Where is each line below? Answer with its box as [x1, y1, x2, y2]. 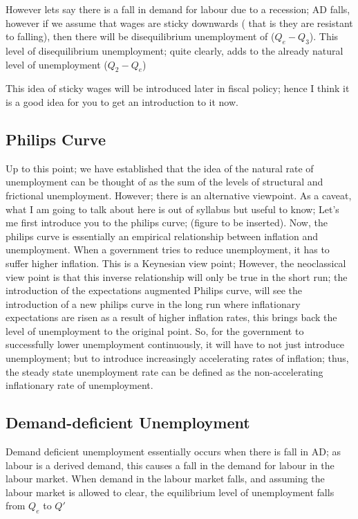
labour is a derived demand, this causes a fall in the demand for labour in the [6, 457, 335, 472]
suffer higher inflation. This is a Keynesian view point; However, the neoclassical [6, 255, 346, 270]
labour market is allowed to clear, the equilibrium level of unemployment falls [6, 484, 335, 499]
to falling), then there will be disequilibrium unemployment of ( [6, 29, 275, 44]
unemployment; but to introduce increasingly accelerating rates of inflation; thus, [6, 351, 349, 365]
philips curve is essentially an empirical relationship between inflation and [6, 228, 319, 243]
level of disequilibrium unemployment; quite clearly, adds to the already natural [6, 43, 343, 57]
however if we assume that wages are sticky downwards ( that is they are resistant [6, 15, 353, 30]
